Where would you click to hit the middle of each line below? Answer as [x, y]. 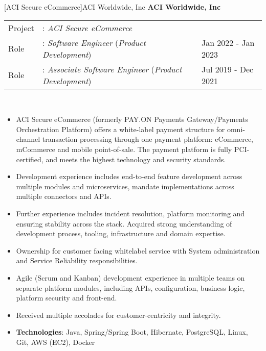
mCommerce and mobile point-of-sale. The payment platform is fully [124, 149]
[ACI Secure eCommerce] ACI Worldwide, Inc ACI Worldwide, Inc [113, 7]
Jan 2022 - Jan [228, 42]
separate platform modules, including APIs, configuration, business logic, [130, 287]
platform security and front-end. [66, 298]
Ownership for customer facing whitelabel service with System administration [138, 250]
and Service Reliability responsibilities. [77, 260]
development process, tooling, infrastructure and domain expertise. [121, 233]
